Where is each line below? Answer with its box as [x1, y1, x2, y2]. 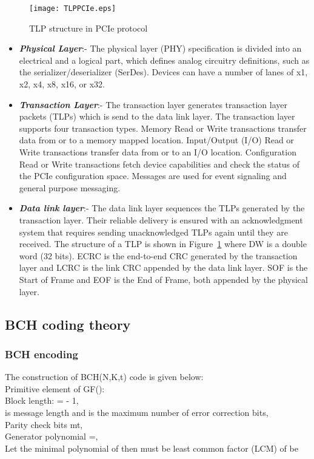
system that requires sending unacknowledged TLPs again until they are [19, 225, 288, 238]
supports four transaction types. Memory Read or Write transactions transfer [19, 121, 307, 134]
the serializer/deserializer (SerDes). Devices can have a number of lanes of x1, [19, 66, 308, 78]
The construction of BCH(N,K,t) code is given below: [5, 370, 204, 383]
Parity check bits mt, [5, 418, 83, 430]
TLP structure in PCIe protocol [29, 21, 148, 34]
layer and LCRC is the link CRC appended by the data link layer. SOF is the [19, 261, 308, 274]
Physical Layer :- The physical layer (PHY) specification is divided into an [19, 42, 302, 55]
